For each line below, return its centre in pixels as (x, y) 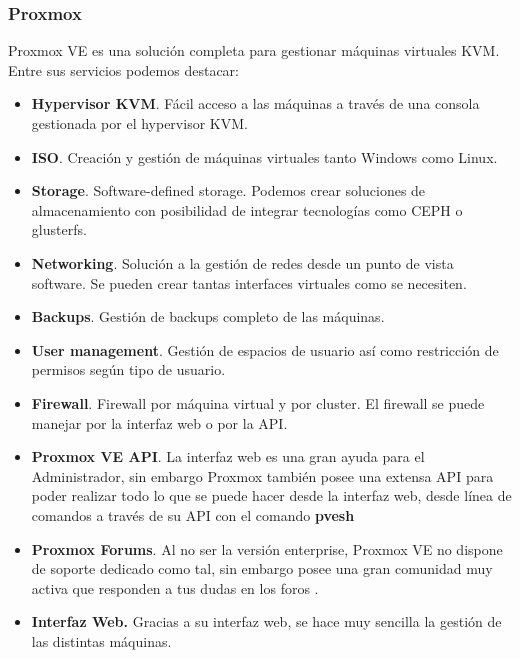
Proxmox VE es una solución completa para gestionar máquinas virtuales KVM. (254, 50)
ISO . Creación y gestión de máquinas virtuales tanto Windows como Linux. (264, 156)
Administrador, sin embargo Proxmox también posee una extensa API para (262, 475)
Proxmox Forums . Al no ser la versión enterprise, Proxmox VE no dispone (267, 548)
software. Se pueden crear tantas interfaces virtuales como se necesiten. (249, 282)
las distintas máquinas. (101, 640)
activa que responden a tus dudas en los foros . (175, 587)
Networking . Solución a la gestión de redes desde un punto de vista (242, 262)
